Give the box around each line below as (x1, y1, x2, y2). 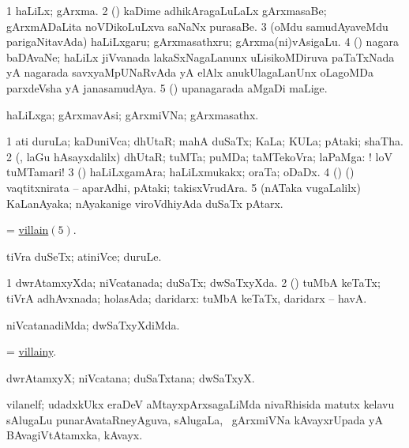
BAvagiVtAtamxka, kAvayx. (6, 427, 143, 443)
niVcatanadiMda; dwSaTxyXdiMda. (6, 316, 180, 333)
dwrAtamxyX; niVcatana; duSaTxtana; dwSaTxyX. (6, 369, 255, 386)
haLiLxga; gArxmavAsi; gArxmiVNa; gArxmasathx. (6, 106, 259, 122)
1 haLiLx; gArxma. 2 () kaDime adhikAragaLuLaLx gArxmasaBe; (6, 2, 327, 18)
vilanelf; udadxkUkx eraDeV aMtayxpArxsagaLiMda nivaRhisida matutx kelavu (6, 396, 395, 412)
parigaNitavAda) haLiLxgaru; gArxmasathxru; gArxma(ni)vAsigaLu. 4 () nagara (6, 33, 399, 50)
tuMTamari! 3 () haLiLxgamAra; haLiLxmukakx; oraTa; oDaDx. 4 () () (6, 164, 355, 180)
